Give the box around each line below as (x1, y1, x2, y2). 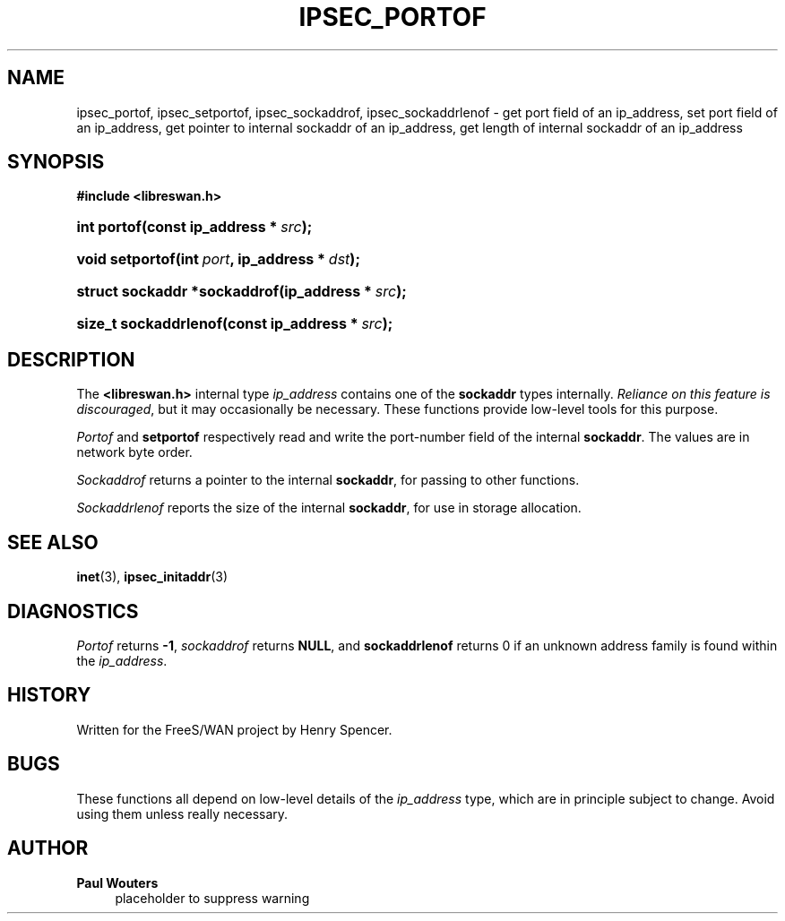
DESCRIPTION (7, 348, 135, 371)
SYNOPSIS (7, 151, 105, 174)
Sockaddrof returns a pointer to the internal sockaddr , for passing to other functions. (76, 472, 580, 488)
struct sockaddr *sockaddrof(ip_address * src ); (76, 282, 407, 301)
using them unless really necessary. (76, 805, 289, 822)
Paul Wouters (76, 874, 159, 891)
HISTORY (7, 684, 91, 707)
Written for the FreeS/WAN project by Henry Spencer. (76, 721, 392, 737)
